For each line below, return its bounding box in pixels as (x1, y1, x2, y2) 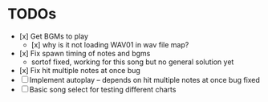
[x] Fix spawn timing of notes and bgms (18, 48, 151, 58)
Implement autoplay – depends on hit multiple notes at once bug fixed (29, 75, 260, 84)
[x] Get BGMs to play (18, 31, 89, 41)
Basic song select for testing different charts (29, 84, 177, 94)
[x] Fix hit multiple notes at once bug (18, 65, 141, 75)
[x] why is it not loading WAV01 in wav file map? (30, 39, 189, 49)
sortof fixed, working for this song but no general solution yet (30, 57, 234, 67)
